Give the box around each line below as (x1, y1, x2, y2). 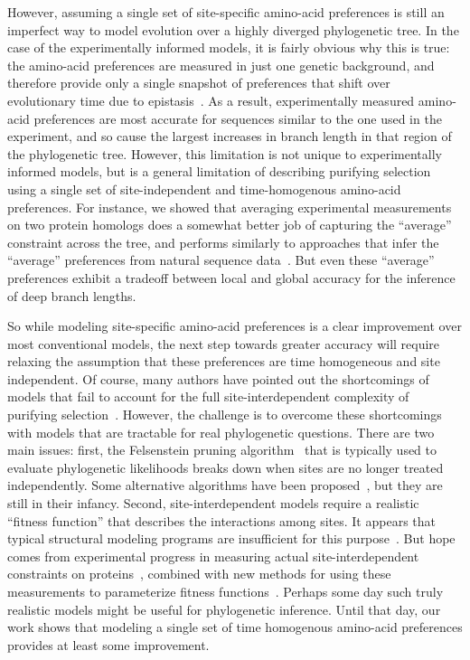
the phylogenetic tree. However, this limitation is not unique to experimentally (7, 144, 442, 163)
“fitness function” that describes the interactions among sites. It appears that (7, 511, 436, 530)
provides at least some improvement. (7, 635, 210, 654)
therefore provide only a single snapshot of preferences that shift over (7, 73, 390, 92)
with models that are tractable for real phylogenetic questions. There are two (7, 422, 435, 441)
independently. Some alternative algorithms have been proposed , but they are (7, 476, 443, 495)
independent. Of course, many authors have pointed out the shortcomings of (7, 369, 429, 388)
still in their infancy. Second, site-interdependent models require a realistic (7, 494, 419, 513)
